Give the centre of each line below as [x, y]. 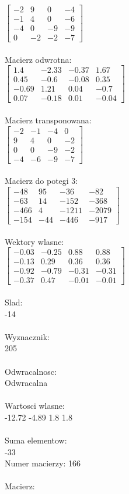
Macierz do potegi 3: [41, 181]
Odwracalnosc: [31, 371]
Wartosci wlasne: [35, 406]
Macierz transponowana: [48, 120]
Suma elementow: [36, 440]
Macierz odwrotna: [38, 59]
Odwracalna [26, 383]
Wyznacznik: [27, 336]
